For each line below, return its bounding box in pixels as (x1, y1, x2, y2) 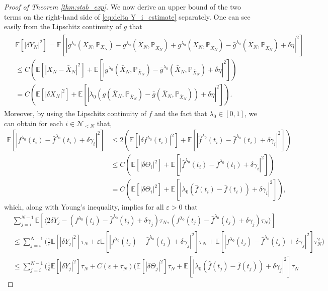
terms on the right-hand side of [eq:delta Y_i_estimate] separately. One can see (4, 11, 251, 22)
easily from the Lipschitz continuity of (4, 21, 121, 32)
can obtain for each (4, 118, 63, 128)
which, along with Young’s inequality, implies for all (4, 202, 164, 212)
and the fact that (154, 108, 207, 118)
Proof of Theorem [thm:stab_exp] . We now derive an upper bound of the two (4, 2, 241, 12)
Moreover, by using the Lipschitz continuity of (4, 108, 146, 118)
